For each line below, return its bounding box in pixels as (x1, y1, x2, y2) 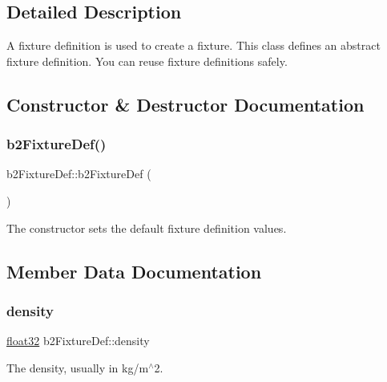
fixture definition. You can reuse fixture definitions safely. (6, 52, 288, 69)
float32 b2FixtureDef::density (6, 332, 150, 349)
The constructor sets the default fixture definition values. (6, 219, 287, 236)
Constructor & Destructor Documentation (6, 91, 365, 116)
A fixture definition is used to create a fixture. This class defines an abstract (6, 37, 381, 54)
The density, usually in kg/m (6, 359, 149, 376)
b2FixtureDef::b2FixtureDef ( (6, 165, 151, 182)
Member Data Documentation (6, 258, 262, 283)
